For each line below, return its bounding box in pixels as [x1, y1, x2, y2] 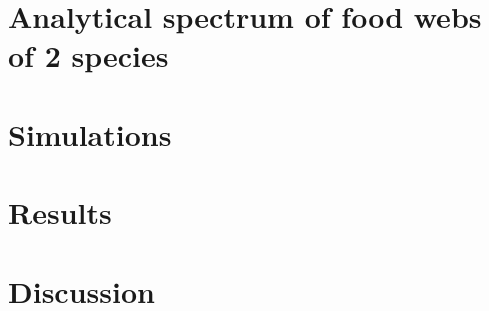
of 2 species [8, 35, 169, 76]
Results [8, 192, 112, 233]
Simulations [8, 113, 172, 154]
